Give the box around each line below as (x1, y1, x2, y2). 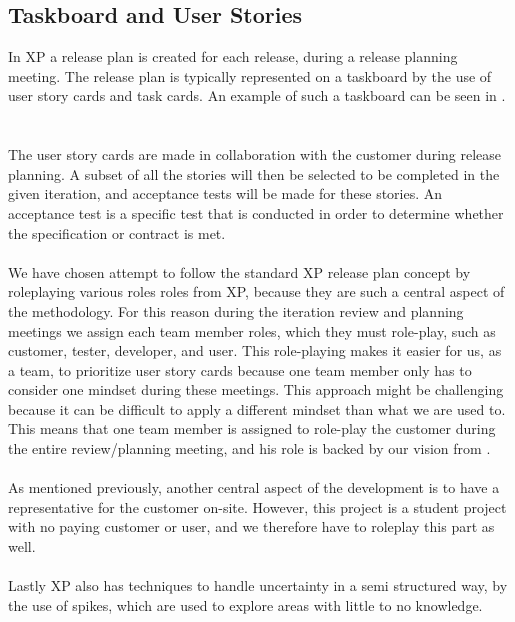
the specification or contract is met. (8, 222, 226, 243)
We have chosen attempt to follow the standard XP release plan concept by (8, 261, 471, 282)
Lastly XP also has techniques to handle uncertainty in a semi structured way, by (8, 575, 508, 596)
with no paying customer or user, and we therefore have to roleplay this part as (8, 516, 495, 537)
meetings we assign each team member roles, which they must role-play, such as (8, 320, 496, 341)
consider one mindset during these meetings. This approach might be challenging (8, 379, 504, 400)
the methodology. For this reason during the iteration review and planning (8, 300, 464, 321)
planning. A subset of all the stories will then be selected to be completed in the (8, 163, 500, 184)
